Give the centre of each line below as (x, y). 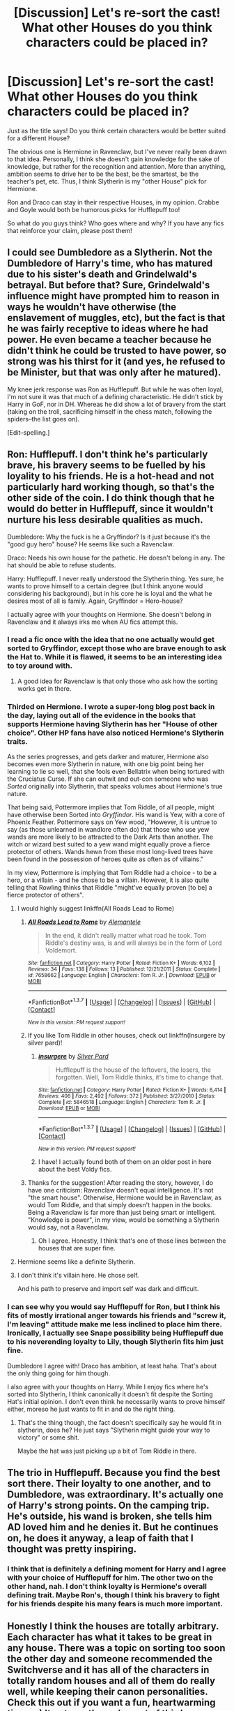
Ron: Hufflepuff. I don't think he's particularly (108, 455)
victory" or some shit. (48, 1437)
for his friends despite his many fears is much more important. (115, 1604)
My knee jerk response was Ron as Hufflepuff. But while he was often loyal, (115, 389)
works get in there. (44, 688)
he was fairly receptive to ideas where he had (108, 329)
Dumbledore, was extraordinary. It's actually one (116, 1495)
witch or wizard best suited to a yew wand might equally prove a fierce (109, 844)
